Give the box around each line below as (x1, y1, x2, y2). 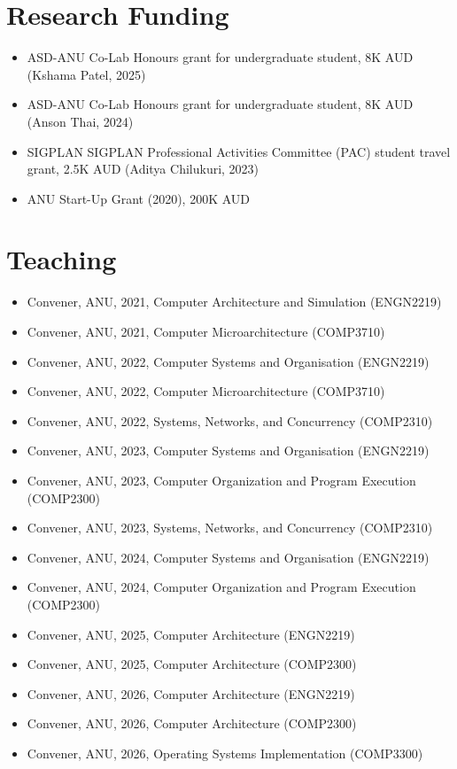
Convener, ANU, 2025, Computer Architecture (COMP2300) (27, 655, 357, 673)
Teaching (6, 241, 117, 277)
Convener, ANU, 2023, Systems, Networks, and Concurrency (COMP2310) (27, 518, 433, 537)
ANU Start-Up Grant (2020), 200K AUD (27, 189, 251, 207)
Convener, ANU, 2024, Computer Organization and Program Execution (27, 578, 416, 596)
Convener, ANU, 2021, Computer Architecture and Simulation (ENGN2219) (27, 292, 442, 311)
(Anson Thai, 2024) (27, 112, 134, 130)
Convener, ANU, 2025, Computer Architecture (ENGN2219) (27, 625, 355, 643)
